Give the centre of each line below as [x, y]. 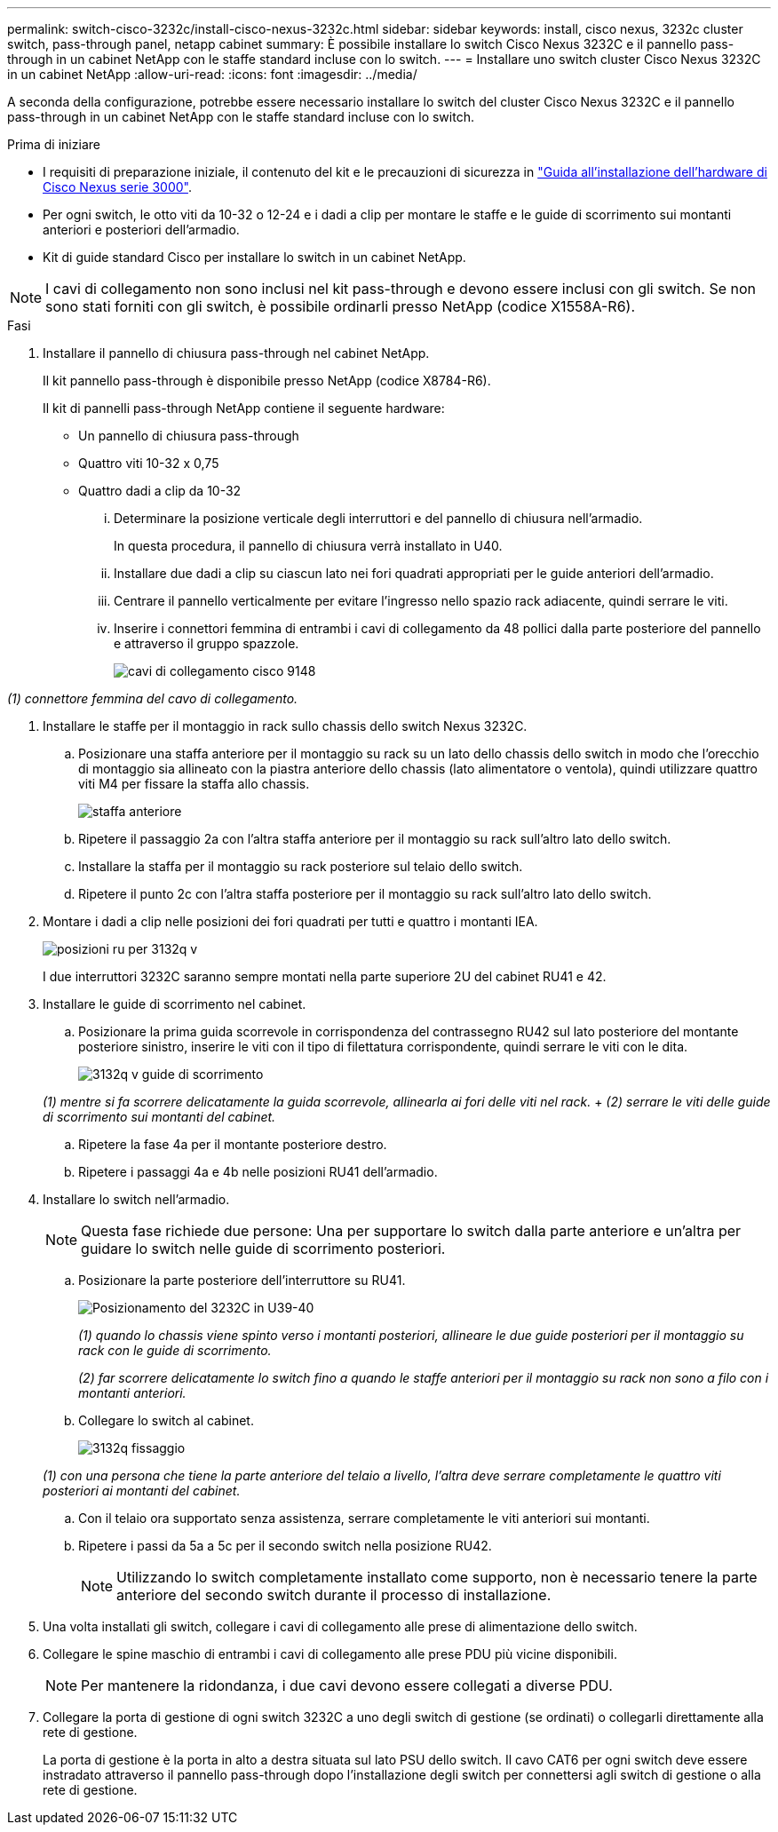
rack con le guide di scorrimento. [175, 1350]
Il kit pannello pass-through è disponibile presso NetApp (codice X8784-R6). [267, 381]
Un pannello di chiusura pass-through [189, 436]
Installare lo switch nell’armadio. [136, 1199]
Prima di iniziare [54, 144]
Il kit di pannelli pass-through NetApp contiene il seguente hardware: [244, 408]
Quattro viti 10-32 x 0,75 [149, 463]
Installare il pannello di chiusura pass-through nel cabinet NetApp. [236, 353]
